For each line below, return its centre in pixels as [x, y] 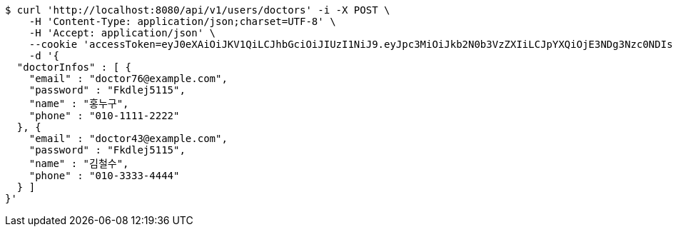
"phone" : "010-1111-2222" [104, 116]
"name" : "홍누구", [79, 104]
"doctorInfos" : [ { [74, 67]
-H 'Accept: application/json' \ [122, 33]
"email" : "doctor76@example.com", [128, 79]
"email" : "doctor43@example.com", [128, 138]
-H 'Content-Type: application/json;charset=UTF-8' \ [182, 21]
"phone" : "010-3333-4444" [104, 176]
